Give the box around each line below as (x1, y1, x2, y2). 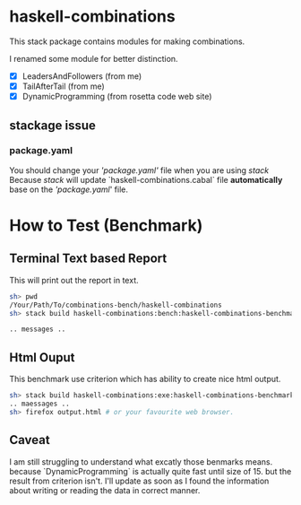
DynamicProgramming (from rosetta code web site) (21, 91, 212, 102)
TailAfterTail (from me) (21, 81, 105, 91)
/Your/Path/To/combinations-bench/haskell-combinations (9, 300, 222, 309)
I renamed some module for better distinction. (9, 53, 178, 64)
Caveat (9, 432, 51, 448)
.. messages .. (9, 325, 66, 334)
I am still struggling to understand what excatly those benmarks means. (9, 456, 273, 467)
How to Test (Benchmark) (9, 215, 203, 235)
